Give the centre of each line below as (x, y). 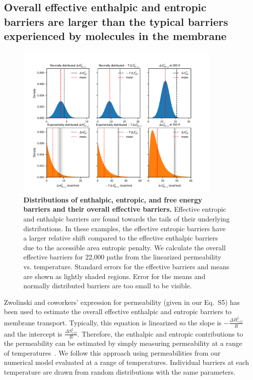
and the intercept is (33, 333)
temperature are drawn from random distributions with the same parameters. (120, 372)
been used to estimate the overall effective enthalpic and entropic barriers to (118, 311)
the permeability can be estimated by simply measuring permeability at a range (123, 343)
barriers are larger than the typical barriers (116, 21)
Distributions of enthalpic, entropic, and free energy (113, 199)
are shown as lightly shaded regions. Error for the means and (115, 276)
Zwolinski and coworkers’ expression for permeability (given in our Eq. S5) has (122, 302)
